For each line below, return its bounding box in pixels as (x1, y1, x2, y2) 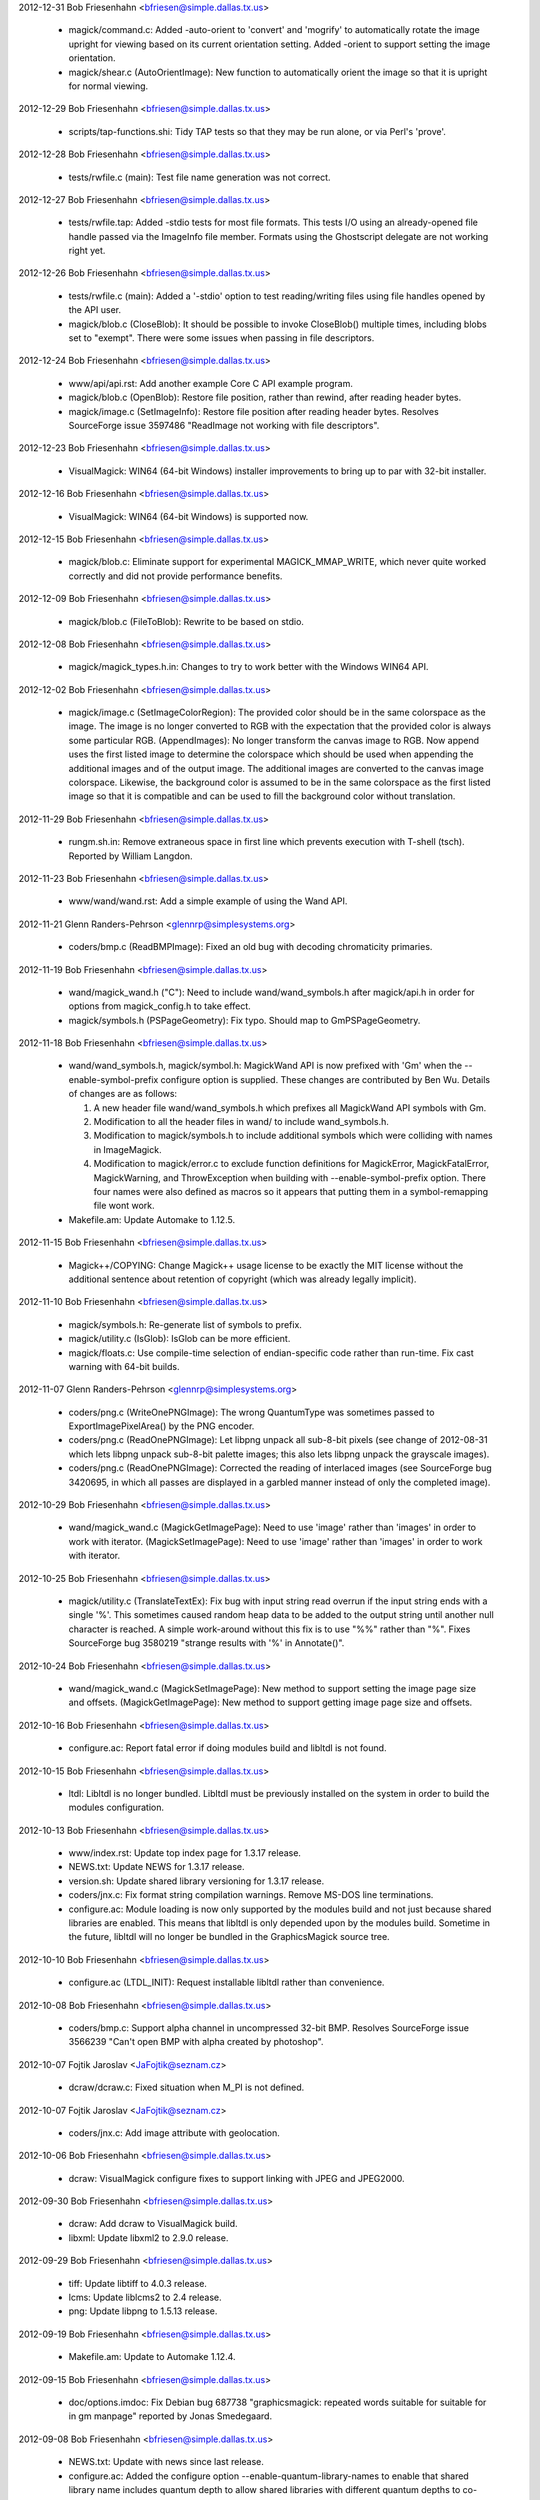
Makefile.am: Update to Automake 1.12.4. (68, 2351, 236, 2363)
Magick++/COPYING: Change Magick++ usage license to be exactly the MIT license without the (68, 1259, 464, 1271)
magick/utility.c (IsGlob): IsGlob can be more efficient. (68, 1333, 291, 1345)
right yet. (68, 245, 106, 257)
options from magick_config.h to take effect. (68, 1000, 252, 1012)
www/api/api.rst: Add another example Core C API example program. (68, 377, 354, 389)
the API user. (68, 304, 122, 316)
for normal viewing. (68, 80, 149, 92)
